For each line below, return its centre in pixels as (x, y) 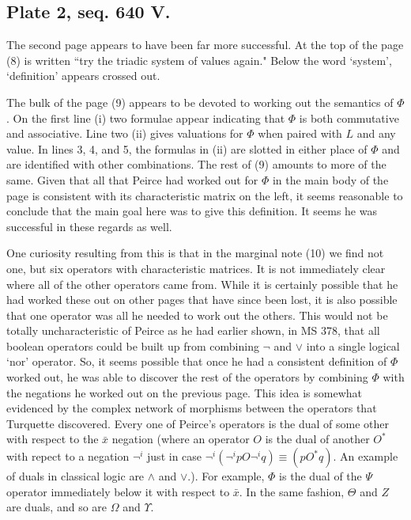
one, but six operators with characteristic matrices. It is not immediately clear (196, 268)
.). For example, (226, 476)
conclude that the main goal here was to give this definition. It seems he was (192, 211)
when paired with (300, 133)
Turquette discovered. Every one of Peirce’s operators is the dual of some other (198, 423)
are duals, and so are (57, 507)
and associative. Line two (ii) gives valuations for (125, 133)
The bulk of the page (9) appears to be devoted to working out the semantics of (200, 102)
